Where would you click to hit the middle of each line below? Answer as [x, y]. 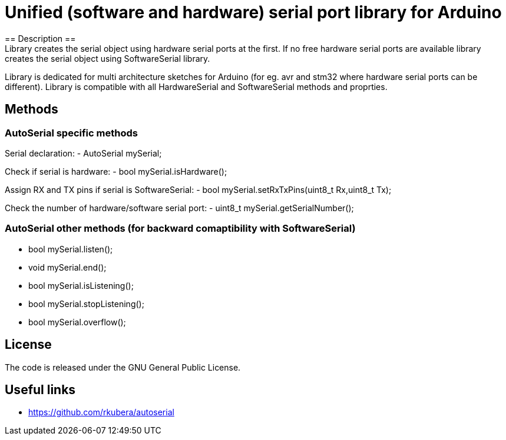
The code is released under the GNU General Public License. [123, 367]
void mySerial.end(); [67, 267]
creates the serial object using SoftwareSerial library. [108, 58]
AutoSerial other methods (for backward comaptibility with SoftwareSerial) [180, 229]
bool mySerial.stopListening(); [86, 304]
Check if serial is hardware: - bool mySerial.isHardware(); [116, 171]
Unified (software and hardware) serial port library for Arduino [253, 12]
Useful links [40, 389]
